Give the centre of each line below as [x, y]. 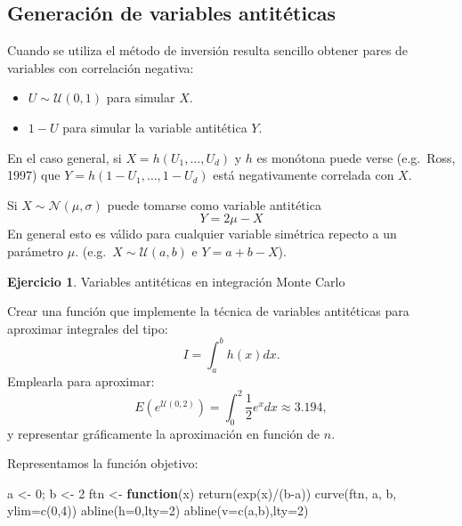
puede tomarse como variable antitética [214, 204]
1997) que [34, 175]
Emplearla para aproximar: [81, 380]
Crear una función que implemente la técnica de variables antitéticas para [208, 311]
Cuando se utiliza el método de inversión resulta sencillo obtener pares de [208, 50]
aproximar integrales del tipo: [88, 328]
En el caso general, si [65, 157]
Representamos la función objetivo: [103, 463]
